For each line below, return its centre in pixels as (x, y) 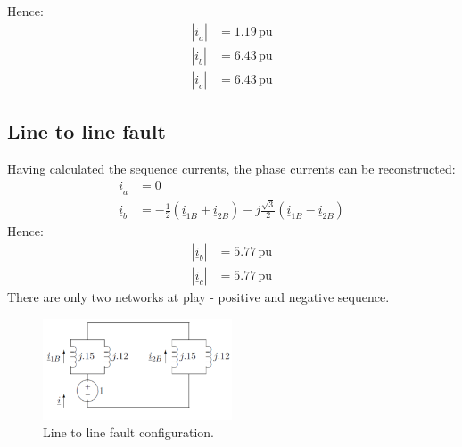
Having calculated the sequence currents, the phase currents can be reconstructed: (231, 168)
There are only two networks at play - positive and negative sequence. (198, 296)
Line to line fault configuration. (128, 432)
